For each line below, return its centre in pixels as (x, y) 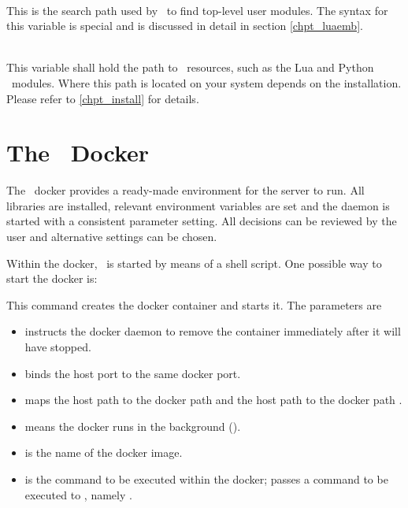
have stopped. (58, 347)
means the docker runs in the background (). (133, 426)
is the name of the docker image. (104, 452)
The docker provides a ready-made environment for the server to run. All (185, 190)
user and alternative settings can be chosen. (112, 237)
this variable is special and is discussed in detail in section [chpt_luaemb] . (185, 26)
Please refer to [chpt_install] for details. (103, 98)
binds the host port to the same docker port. (133, 373)
